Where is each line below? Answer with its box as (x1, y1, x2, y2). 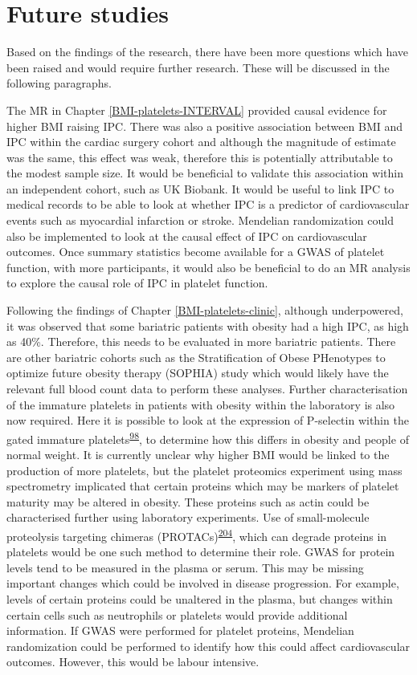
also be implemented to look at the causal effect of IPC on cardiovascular (6, 227, 367, 244)
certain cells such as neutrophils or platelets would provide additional (6, 606, 348, 623)
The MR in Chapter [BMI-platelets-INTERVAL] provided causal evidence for (6, 101, 387, 118)
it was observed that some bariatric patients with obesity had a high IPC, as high (6, 317, 409, 334)
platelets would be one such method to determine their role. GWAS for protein (6, 543, 395, 560)
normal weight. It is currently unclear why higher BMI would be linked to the (6, 446, 390, 463)
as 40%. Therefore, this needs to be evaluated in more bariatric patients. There (6, 333, 396, 350)
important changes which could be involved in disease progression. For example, (6, 575, 399, 592)
